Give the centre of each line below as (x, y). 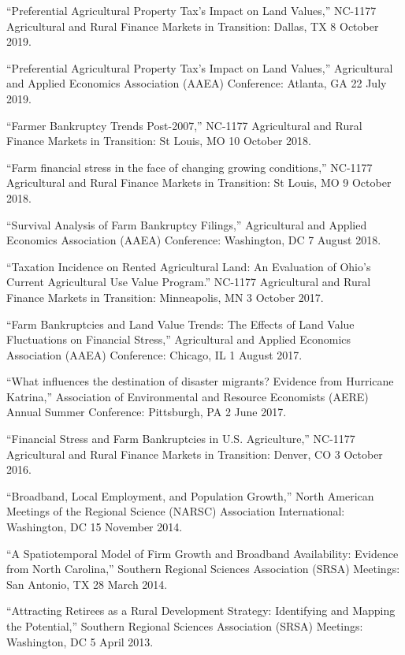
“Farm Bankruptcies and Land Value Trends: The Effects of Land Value (180, 324)
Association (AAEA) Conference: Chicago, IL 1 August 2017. (154, 354)
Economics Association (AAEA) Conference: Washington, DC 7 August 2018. (194, 240)
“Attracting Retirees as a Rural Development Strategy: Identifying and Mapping (201, 610)
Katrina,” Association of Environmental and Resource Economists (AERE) (188, 396)
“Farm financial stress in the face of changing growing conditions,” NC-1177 (189, 167)
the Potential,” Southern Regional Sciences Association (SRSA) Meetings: (185, 626)
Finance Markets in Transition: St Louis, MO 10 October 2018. (159, 141)
